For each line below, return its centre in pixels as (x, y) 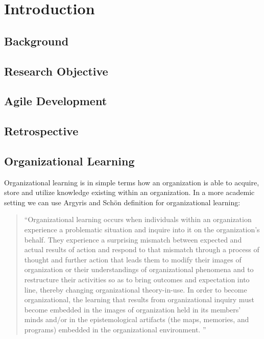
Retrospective (41, 131)
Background (37, 41)
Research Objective (56, 71)
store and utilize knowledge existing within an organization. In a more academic (129, 192)
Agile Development (56, 101)
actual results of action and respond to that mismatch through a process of (142, 249)
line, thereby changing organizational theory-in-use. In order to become (136, 289)
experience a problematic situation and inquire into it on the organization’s (142, 229)
